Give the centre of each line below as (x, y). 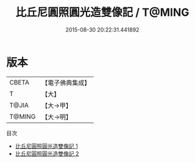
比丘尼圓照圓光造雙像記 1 (46, 146)
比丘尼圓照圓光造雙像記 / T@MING (102, 12)
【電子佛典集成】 (66, 83)
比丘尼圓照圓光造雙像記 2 (47, 153)
